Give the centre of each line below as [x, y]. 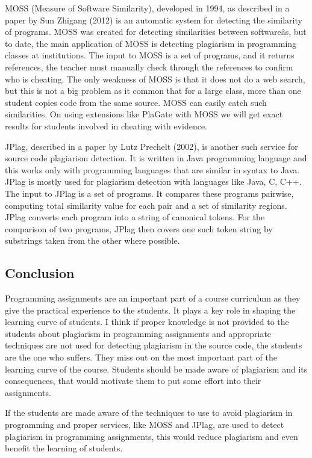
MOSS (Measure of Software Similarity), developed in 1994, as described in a [147, 8]
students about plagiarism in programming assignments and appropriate [138, 333]
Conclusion [40, 273]
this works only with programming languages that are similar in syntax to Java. [152, 169]
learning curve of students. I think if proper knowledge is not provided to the [147, 322]
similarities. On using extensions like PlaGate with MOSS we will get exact [144, 114]
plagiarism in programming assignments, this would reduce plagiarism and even [151, 436]
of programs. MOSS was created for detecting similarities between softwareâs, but [156, 32]
